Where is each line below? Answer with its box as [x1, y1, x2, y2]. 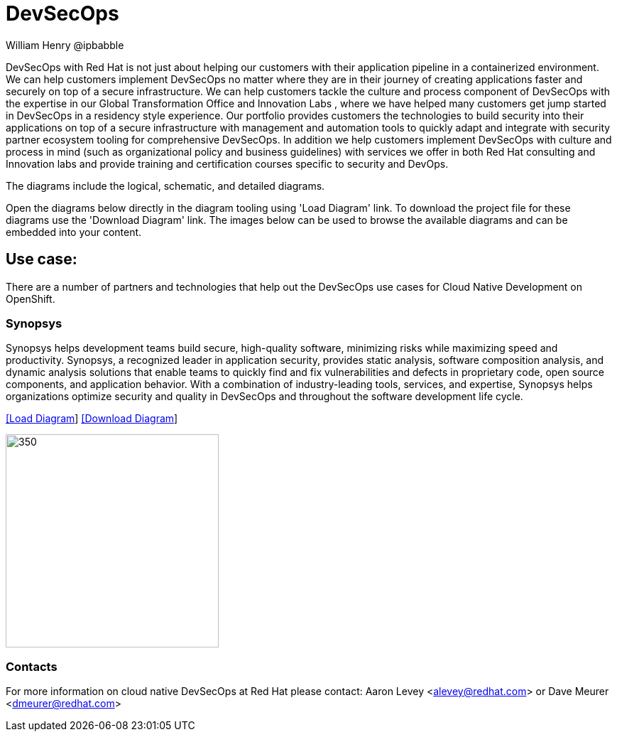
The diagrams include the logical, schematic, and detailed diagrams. [6, 179, 325, 192]
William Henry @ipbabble [6, 38, 124, 51]
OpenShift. [6, 292, 55, 305]
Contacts [6, 659, 58, 674]
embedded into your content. [6, 225, 142, 238]
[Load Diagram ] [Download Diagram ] [6, 412, 178, 425]
